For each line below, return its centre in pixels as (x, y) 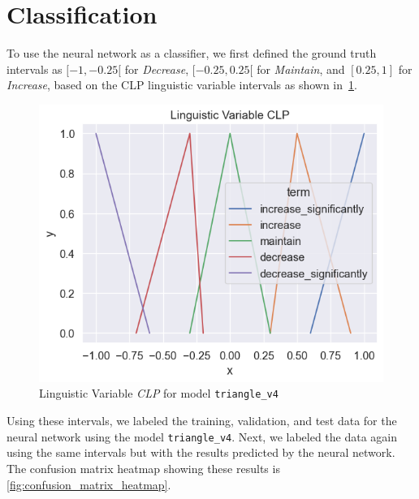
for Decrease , (157, 69)
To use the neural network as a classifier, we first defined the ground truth (192, 53)
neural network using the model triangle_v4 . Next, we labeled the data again (202, 436)
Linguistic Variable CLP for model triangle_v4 (159, 393)
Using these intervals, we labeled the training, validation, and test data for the (202, 421)
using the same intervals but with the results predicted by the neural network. (201, 452)
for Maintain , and (301, 69)
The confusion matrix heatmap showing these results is (143, 468)
